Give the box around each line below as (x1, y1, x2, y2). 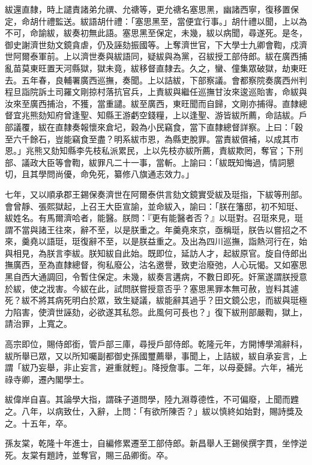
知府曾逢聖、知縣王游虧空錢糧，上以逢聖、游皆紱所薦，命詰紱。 (46, 109, 299, 121)
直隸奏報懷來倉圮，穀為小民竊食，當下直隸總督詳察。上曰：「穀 (55, 120, 303, 133)
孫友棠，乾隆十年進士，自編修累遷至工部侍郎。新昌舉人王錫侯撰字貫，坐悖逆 (5, 437, 307, 449)
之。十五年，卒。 (5, 416, 72, 429)
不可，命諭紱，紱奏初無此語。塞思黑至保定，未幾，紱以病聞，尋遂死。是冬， (5, 26, 307, 39)
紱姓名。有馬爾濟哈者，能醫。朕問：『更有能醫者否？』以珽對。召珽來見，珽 (5, 211, 303, 224)
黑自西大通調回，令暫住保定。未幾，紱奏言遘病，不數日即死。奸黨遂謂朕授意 (5, 270, 307, 283)
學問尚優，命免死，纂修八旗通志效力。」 (38, 168, 194, 180)
